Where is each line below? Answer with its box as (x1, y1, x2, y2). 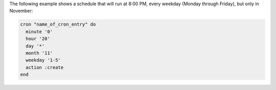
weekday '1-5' (26, 57, 61, 63)
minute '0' (26, 29, 53, 34)
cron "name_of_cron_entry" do (20, 21, 96, 28)
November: (9, 8, 33, 14)
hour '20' (26, 36, 51, 42)
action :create (26, 64, 64, 70)
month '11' (26, 50, 53, 56)
